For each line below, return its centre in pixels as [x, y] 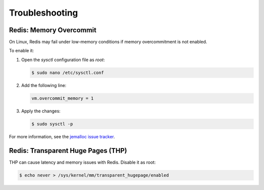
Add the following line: [44, 85]
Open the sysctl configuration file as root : [63, 60]
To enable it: [22, 51]
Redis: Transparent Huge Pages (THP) [68, 151]
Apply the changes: [41, 111]
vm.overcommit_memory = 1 [63, 98]
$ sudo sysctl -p [52, 124]
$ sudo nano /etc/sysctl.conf [68, 73]
